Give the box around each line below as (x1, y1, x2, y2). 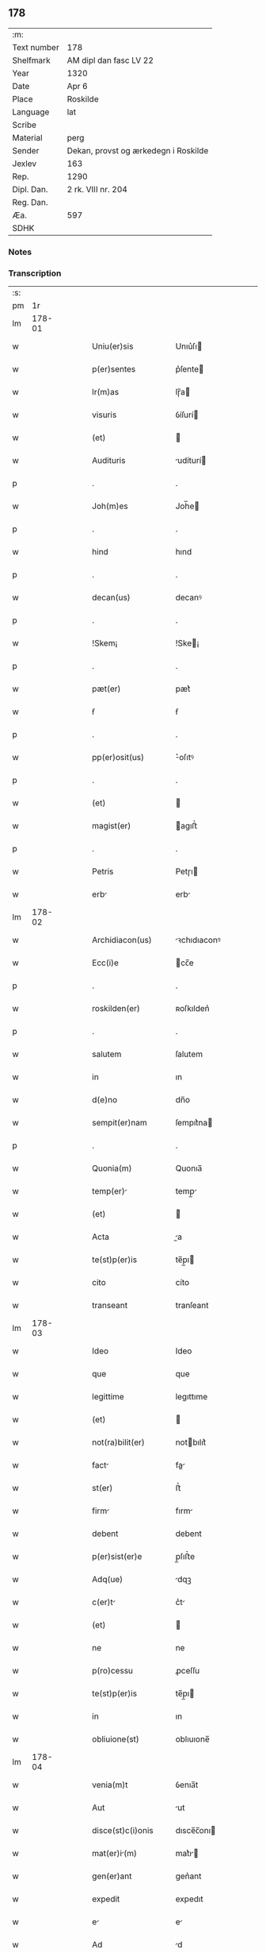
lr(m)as (92, 387, 120, 398)
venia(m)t (92, 1779, 128, 1790)
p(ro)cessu (92, 1665, 133, 1677)
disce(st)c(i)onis (92, 1825, 154, 1836)
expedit (92, 1893, 120, 1905)
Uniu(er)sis (92, 341, 134, 352)
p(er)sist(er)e (92, 1551, 142, 1562)
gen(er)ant (92, 1870, 132, 1882)
